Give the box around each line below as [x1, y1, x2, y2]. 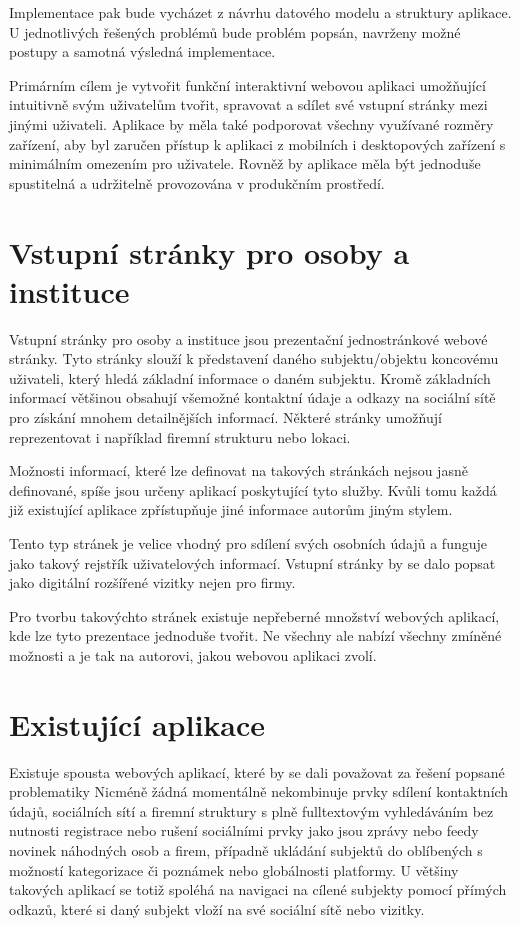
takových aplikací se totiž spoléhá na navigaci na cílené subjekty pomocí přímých [9, 879, 507, 900]
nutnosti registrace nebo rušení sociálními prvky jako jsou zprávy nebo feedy [9, 820, 479, 841]
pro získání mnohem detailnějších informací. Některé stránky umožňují [9, 407, 442, 428]
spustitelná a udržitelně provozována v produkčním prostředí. [9, 172, 385, 193]
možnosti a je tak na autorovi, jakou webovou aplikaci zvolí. [9, 644, 377, 665]
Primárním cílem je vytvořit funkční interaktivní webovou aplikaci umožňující [9, 74, 486, 95]
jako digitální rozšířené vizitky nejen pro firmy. [9, 572, 296, 593]
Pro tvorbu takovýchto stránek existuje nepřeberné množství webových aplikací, [9, 605, 500, 626]
